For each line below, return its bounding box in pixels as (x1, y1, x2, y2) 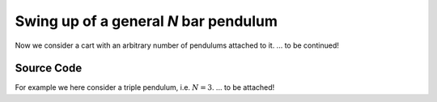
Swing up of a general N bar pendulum (15, 12, 278, 30)
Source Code (15, 62, 83, 75)
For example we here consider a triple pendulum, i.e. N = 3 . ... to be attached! (15, 83, 275, 92)
